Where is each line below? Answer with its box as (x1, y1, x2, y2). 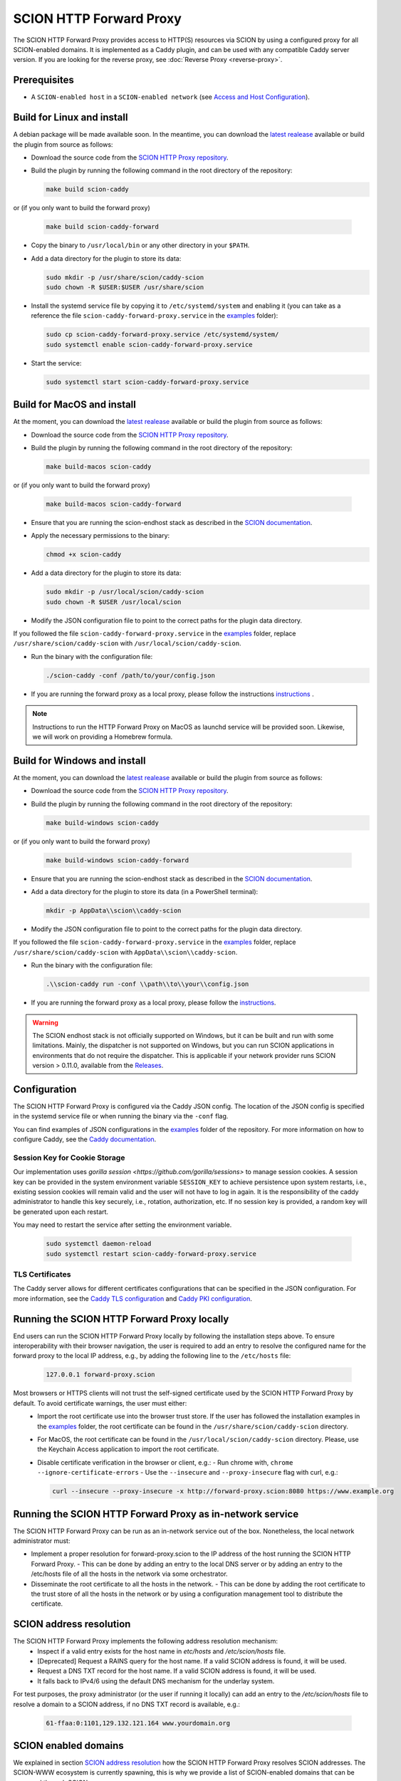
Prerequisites (13, 74, 74, 86)
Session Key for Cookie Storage (13, 1153, 125, 1163)
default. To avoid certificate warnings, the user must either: (13, 1398, 187, 1407)
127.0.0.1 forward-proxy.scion (46, 1371, 156, 1378)
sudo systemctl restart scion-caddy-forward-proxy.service (46, 1250, 256, 1257)
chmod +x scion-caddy (46, 551, 122, 559)
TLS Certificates (13, 1269, 71, 1279)
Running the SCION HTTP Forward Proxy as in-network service (13, 1507, 299, 1520)
